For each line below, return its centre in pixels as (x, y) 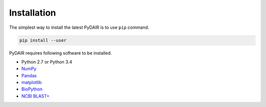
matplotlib (32, 83)
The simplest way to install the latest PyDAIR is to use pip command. (79, 27)
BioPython (32, 89)
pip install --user (43, 40)
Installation (33, 13)
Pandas (29, 75)
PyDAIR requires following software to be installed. (60, 53)
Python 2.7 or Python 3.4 (47, 62)
